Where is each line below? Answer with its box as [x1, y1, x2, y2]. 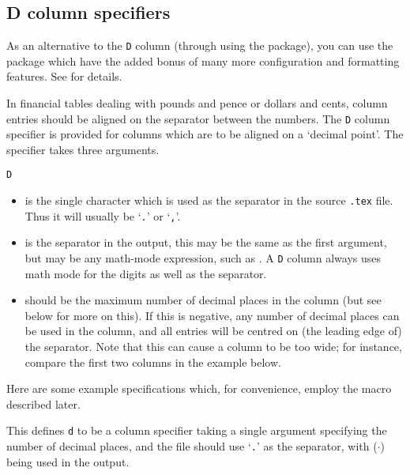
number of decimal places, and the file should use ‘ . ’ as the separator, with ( [6, 438, 378, 454]
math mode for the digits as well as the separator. [24, 265, 267, 281]
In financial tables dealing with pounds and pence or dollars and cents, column [6, 95, 388, 111]
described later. [6, 395, 81, 412]
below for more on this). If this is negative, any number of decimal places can [24, 307, 400, 323]
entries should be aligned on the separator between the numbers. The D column [6, 110, 390, 126]
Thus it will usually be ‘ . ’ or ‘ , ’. [24, 207, 181, 224]
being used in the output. [6, 453, 130, 469]
